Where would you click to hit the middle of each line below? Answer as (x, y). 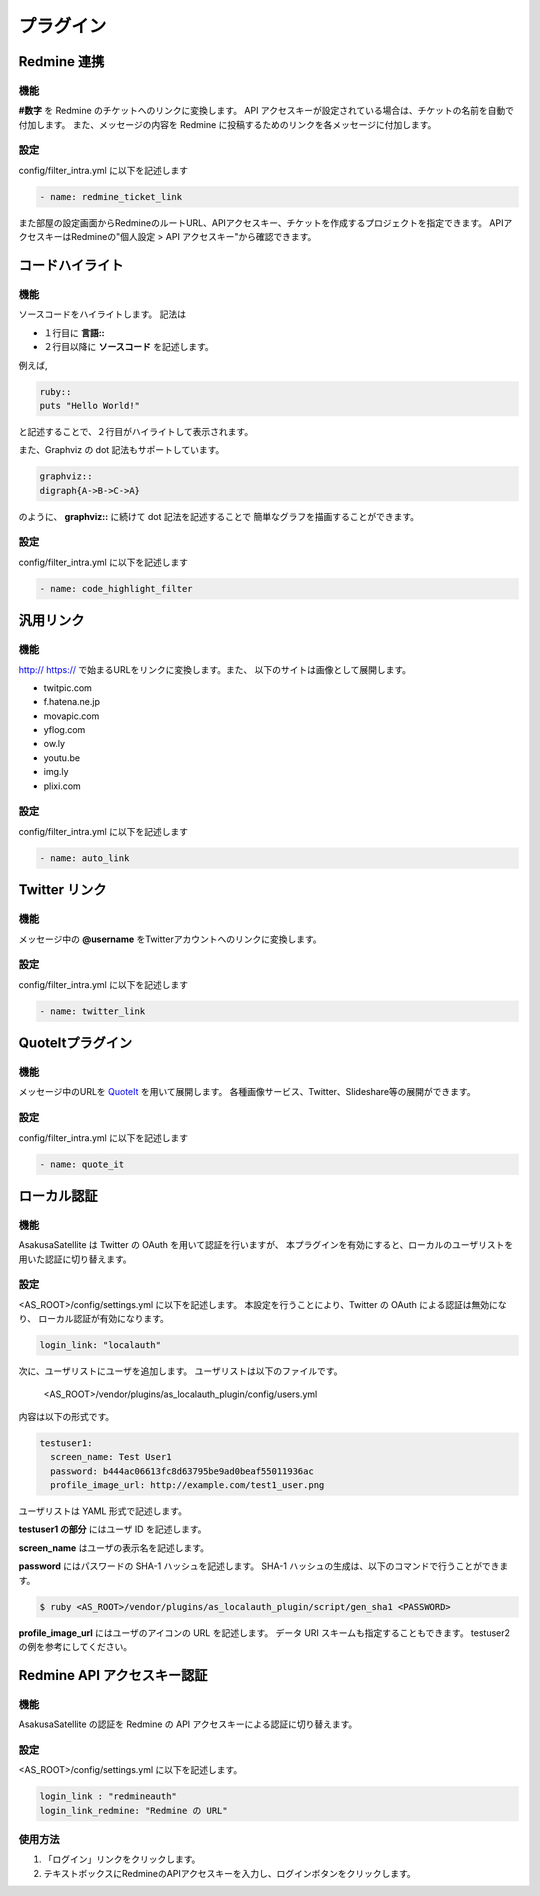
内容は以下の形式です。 (66, 1416)
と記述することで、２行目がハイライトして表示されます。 (136, 431)
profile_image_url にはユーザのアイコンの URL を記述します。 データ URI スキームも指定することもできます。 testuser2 (264, 1632)
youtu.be (61, 757)
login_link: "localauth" (100, 1345)
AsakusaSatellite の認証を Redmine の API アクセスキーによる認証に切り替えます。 (188, 1724)
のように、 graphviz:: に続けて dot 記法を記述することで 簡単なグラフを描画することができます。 (219, 516)
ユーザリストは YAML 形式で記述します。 (102, 1511)
